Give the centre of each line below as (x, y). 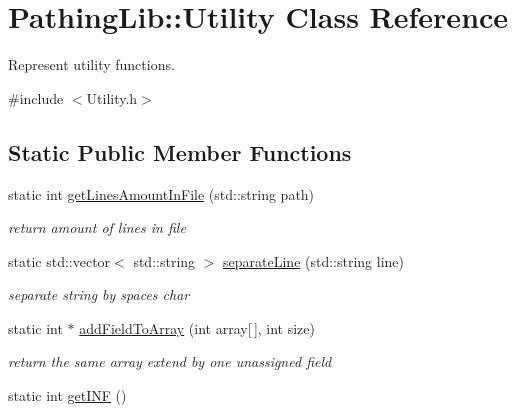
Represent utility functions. (91, 64)
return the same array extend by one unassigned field (170, 361)
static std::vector (59, 260)
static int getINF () (67, 395)
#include (36, 97)
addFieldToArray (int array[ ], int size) (197, 327)
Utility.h (112, 97)
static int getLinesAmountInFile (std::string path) (161, 193)
